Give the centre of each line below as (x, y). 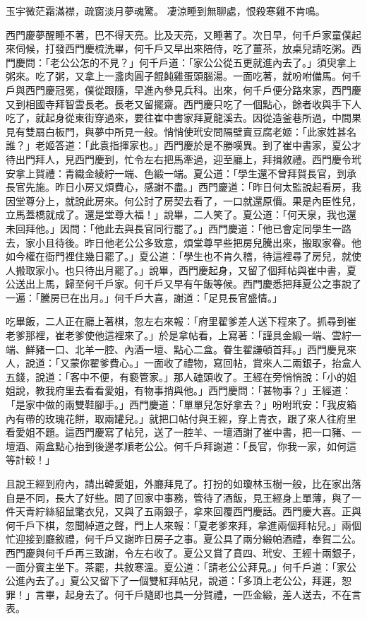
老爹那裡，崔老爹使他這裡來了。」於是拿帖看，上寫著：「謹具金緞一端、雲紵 (179, 335)
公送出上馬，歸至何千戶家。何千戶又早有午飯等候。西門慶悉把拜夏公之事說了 (183, 284)
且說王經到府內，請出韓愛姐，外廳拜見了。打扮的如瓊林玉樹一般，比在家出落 (183, 483)
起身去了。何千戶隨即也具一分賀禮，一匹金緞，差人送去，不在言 (213, 594)
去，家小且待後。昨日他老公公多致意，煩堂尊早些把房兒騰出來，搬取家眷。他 (183, 242)
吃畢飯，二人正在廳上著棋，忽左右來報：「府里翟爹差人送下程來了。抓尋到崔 (181, 321)
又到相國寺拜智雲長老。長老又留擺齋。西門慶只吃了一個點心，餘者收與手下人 (183, 104)
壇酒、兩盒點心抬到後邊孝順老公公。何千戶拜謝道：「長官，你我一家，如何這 (181, 446)
